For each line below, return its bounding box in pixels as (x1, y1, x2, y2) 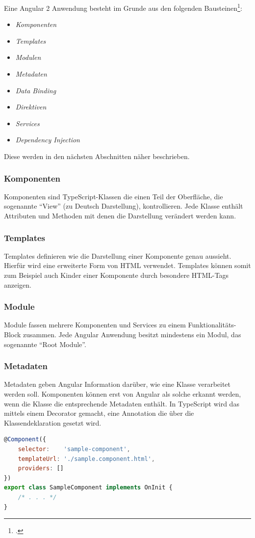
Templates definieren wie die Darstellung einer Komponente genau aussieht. (4, 250, 231, 261)
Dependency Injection (15, 134, 80, 145)
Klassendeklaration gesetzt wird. (4, 417, 102, 428)
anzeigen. (4, 279, 31, 290)
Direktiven (15, 102, 47, 112)
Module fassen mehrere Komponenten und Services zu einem (4, 320, 186, 330)
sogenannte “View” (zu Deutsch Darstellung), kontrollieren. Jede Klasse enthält (4, 201, 243, 211)
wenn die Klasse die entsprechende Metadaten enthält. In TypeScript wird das (4, 398, 239, 408)
